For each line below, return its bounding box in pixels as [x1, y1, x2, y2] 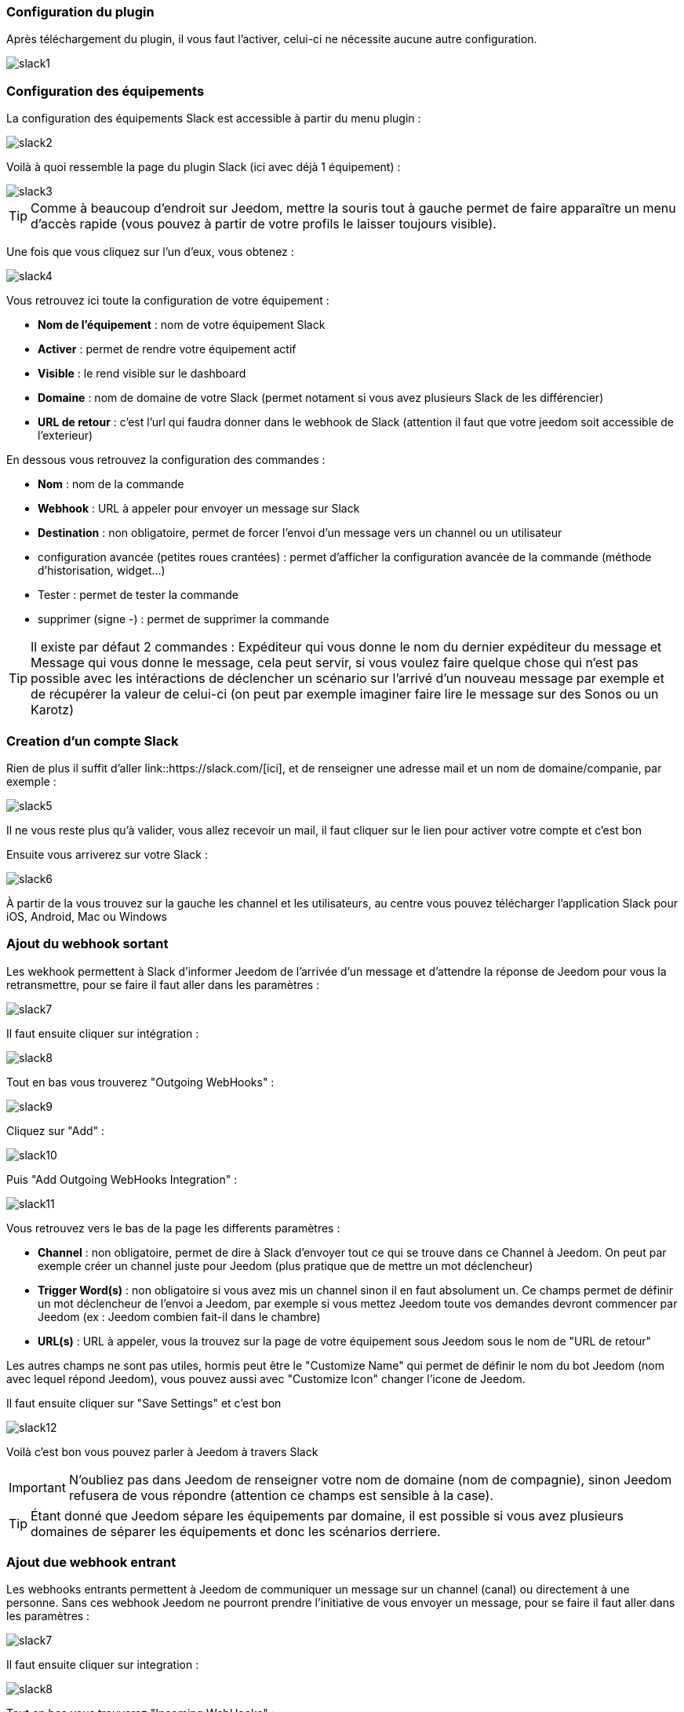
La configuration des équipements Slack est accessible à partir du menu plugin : [6, 111, 421, 126]
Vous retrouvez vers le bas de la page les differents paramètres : [6, 1221, 340, 1235]
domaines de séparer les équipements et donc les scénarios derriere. [31, 1523, 441, 1539]
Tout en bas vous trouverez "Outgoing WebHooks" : [6, 1075, 275, 1089]
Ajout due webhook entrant [6, 1554, 176, 1570]
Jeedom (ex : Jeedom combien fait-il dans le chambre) [38, 1309, 321, 1323]
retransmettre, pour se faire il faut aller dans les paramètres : [6, 977, 320, 991]
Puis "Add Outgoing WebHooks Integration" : [6, 1172, 238, 1186]
